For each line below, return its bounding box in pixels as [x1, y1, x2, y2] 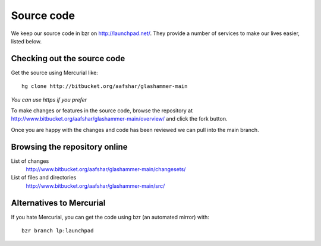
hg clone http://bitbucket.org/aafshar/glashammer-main [21, 83, 188, 90]
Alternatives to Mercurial [11, 198, 106, 208]
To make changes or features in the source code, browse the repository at [11, 107, 193, 114]
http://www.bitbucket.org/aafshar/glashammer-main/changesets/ [26, 166, 186, 173]
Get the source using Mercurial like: [11, 69, 98, 76]
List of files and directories [11, 174, 77, 181]
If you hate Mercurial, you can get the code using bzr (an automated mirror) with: [11, 213, 209, 220]
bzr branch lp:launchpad [21, 228, 94, 234]
